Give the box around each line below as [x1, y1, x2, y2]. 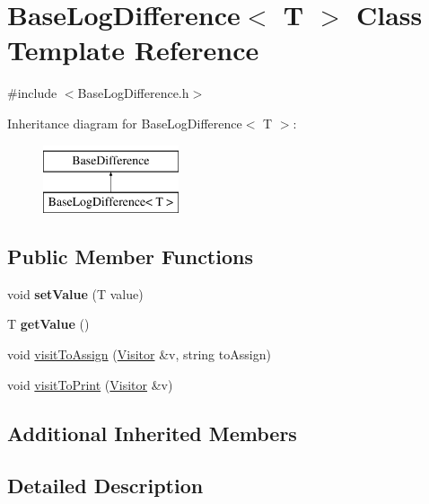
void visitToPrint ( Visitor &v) [7, 375, 173, 393]
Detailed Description [7, 472, 204, 500]
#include [7, 84, 57, 102]
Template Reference [7, 31, 259, 68]
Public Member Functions [7, 243, 253, 270]
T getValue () [7, 314, 90, 333]
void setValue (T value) [7, 284, 144, 303]
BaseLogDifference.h [77, 84, 189, 102]
